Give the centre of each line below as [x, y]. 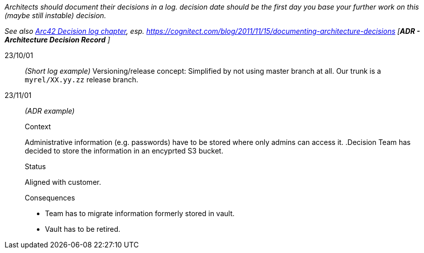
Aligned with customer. [63, 182]
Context [38, 126]
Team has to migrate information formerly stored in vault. [140, 213]
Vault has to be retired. [83, 229]
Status [35, 166]
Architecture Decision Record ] [57, 40]
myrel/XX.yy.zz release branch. [82, 80]
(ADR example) [50, 111]
